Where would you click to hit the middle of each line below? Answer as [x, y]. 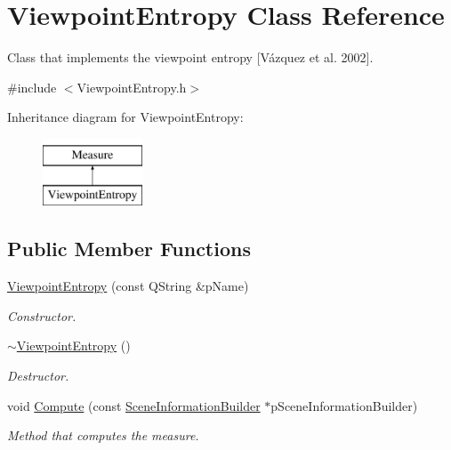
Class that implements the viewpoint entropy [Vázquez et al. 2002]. [190, 57]
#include [32, 87]
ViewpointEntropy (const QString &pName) [128, 286]
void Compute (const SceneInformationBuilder [134, 405]
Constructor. [42, 315]
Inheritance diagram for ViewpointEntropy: [125, 117]
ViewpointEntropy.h [132, 87]
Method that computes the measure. [103, 435]
